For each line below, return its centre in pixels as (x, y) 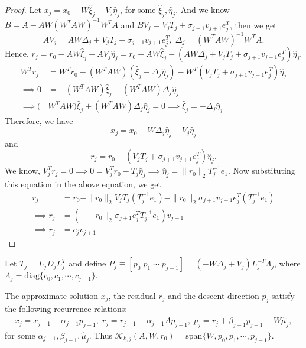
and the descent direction (214, 295)
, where (287, 263)
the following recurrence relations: (66, 309)
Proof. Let (23, 9)
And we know (205, 9)
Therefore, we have (39, 121)
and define (87, 263)
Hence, (17, 53)
